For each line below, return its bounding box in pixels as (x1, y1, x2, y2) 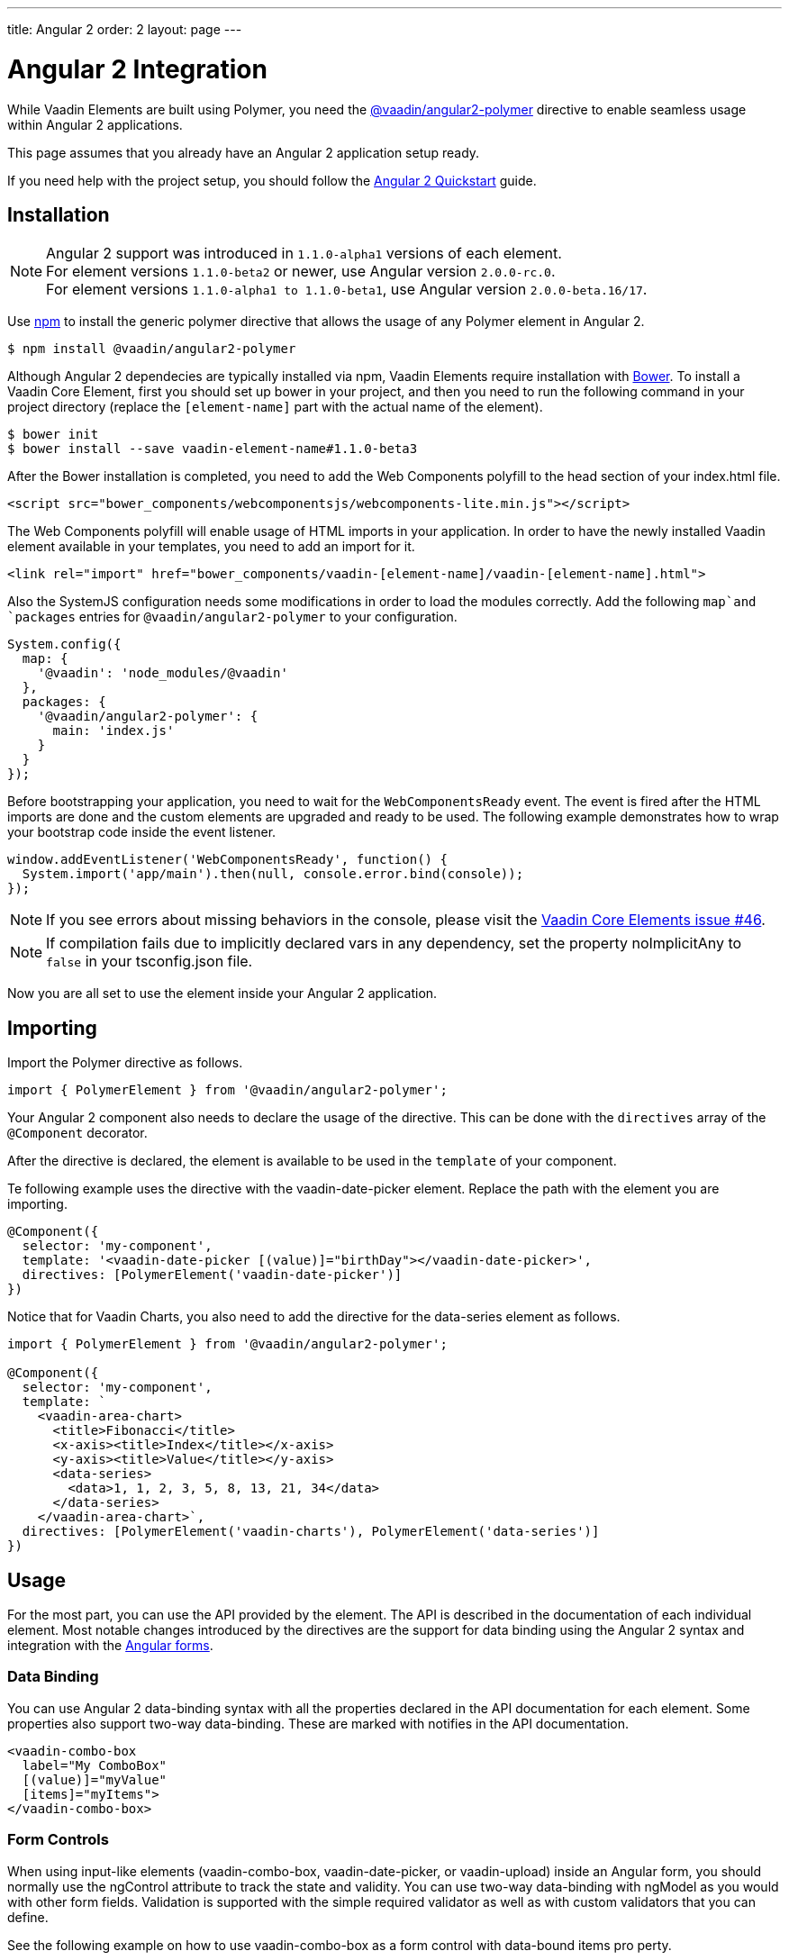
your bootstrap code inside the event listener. (7, 824, 277, 840)
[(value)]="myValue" (22, 1772, 168, 1787)
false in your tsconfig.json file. (46, 952, 253, 971)
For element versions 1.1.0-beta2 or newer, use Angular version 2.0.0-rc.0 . (46, 262, 556, 281)
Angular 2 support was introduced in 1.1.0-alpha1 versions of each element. (46, 244, 562, 263)
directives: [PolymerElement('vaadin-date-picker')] (22, 1267, 403, 1283)
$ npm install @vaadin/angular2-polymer (7, 341, 296, 357)
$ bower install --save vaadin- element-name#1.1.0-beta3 (7, 441, 418, 457)
